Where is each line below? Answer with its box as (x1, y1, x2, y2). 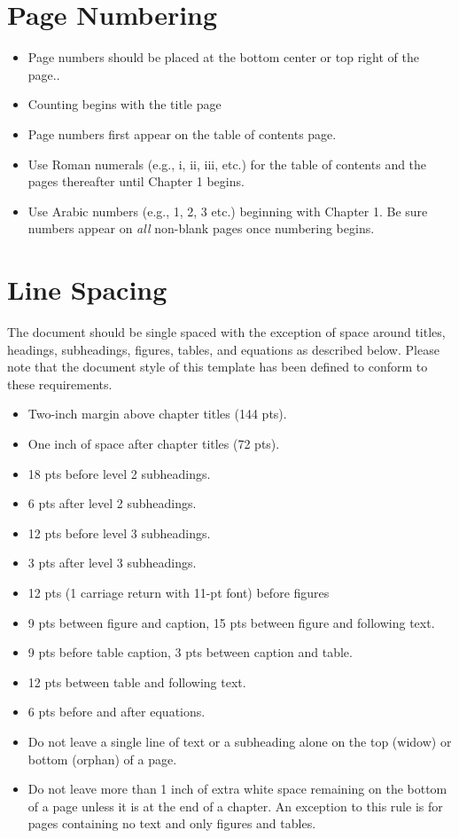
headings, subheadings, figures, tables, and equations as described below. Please (7, 340, 440, 358)
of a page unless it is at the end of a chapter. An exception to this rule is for (27, 796, 443, 815)
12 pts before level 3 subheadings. (27, 523, 211, 542)
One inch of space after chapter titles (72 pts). (27, 434, 280, 452)
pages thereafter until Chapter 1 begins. (27, 172, 245, 191)
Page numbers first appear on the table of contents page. (27, 124, 337, 143)
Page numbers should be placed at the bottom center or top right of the (27, 48, 419, 67)
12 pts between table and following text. (27, 672, 246, 691)
